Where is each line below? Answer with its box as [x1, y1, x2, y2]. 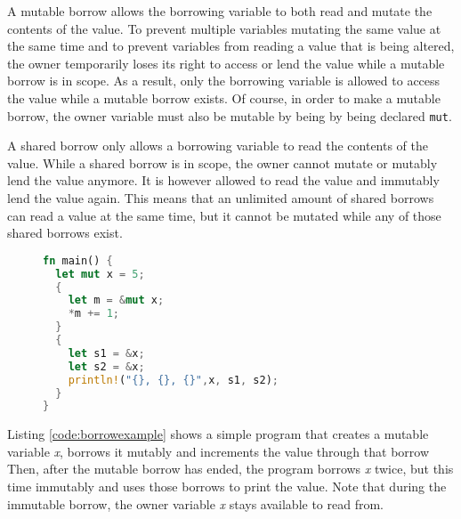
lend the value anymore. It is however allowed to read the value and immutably [7, 171, 440, 190]
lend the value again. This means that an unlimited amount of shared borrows [7, 189, 434, 207]
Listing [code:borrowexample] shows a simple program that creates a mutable [7, 425, 429, 443]
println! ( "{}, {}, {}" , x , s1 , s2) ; [68, 373, 279, 386]
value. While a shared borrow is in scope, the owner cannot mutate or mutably [7, 153, 438, 172]
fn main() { [43, 254, 113, 267]
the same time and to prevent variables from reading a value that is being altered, [7, 36, 455, 55]
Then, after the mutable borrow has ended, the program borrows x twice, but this [7, 459, 454, 478]
